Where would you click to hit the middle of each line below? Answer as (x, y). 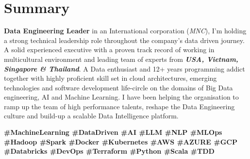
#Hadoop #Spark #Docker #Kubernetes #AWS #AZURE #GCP (121, 141)
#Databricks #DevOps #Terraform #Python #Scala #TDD (109, 151)
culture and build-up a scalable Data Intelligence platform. (91, 116)
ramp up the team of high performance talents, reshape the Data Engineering (119, 106)
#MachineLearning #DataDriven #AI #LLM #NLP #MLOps (113, 132)
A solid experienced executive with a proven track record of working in (109, 50)
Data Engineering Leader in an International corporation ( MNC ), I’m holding (125, 31)
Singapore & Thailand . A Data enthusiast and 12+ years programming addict (125, 68)
